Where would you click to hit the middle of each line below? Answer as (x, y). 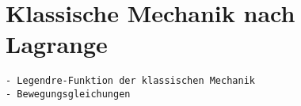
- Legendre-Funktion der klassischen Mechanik (130, 81)
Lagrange (57, 44)
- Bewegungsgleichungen (68, 94)
